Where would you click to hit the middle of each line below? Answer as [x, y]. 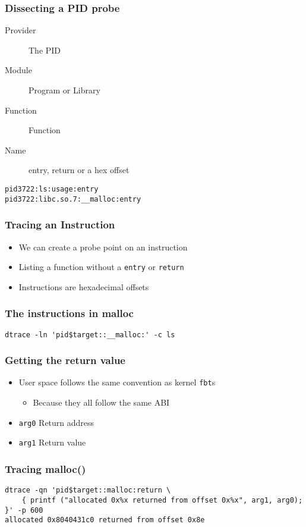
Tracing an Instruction [60, 225]
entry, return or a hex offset [79, 170]
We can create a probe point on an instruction [103, 247]
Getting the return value [65, 360]
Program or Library [64, 90]
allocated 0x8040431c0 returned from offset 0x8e [105, 520]
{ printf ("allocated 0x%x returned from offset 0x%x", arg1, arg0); [162, 500]
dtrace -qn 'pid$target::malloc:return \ [88, 490]
